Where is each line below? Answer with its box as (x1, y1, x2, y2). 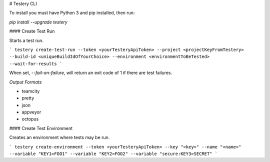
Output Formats (9, 79, 42, 85)
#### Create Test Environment (9, 125, 73, 131)
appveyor (21, 109, 41, 115)
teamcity (21, 88, 40, 94)
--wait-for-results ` (9, 60, 62, 66)
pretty (21, 95, 34, 101)
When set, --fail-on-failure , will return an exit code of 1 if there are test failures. (9, 70, 172, 76)
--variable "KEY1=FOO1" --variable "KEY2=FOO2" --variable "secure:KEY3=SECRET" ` (9, 151, 217, 157)
